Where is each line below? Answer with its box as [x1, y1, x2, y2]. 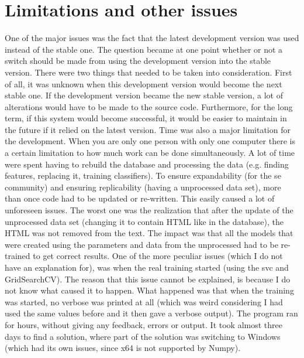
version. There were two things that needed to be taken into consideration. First [5, 66, 292, 78]
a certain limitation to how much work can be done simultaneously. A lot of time [5, 146, 295, 159]
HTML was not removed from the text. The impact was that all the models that [5, 227, 293, 239]
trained [5, 250, 30, 262]
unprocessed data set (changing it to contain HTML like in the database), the [5, 215, 284, 227]
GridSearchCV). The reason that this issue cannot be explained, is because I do [5, 272, 291, 285]
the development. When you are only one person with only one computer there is [5, 135, 295, 147]
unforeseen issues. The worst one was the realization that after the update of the [5, 204, 293, 216]
